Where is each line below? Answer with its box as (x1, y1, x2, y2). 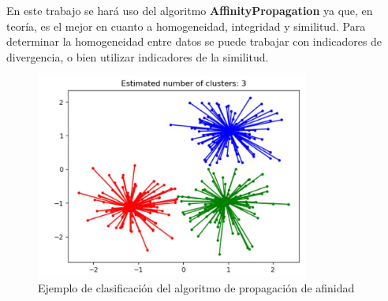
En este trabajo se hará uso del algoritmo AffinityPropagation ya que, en (6, 2, 373, 18)
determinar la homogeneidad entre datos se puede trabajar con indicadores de (6, 33, 382, 50)
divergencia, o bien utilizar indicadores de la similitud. (6, 48, 269, 65)
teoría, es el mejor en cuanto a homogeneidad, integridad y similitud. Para (6, 17, 366, 34)
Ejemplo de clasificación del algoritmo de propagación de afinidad (38, 279, 355, 295)
